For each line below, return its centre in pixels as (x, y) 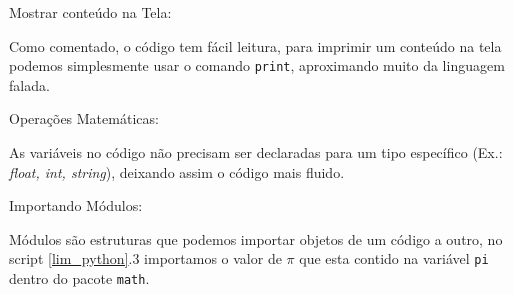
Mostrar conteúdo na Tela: (90, 12)
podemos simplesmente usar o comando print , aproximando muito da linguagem (257, 65)
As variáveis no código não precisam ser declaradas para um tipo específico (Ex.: (256, 152)
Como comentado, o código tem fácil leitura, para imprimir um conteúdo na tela (255, 45)
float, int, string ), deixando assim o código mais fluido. (177, 171)
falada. (29, 84)
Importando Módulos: (76, 205)
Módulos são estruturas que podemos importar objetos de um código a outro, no (256, 238)
